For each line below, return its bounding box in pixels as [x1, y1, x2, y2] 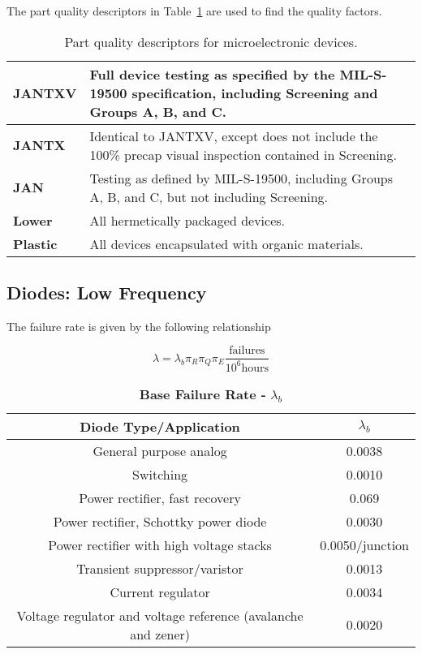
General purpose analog [93, 441, 227, 460]
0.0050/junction [320, 535, 409, 554]
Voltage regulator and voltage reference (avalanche [16, 605, 304, 625]
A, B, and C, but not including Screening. [89, 187, 329, 206]
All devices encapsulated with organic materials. [89, 234, 364, 253]
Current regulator [110, 582, 210, 601]
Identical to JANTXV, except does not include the [89, 126, 378, 145]
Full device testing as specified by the [89, 64, 335, 84]
